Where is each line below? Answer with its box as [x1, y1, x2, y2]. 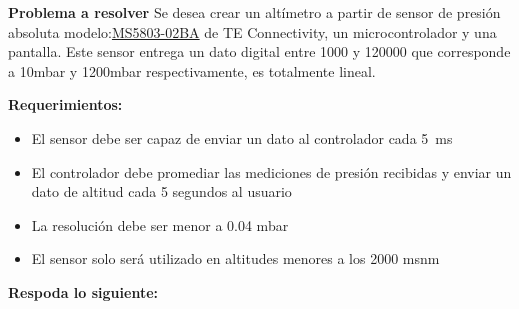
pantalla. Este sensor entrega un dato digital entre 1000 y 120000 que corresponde [8, 41, 511, 62]
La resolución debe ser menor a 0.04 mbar [31, 214, 289, 235]
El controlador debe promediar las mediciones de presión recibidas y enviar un [31, 161, 512, 182]
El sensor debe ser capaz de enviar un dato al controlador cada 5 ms [31, 127, 453, 148]
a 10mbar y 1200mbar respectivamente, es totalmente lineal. [8, 60, 376, 81]
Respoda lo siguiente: [8, 281, 158, 302]
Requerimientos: [8, 94, 123, 115]
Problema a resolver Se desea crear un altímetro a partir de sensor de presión [8, 2, 501, 22]
